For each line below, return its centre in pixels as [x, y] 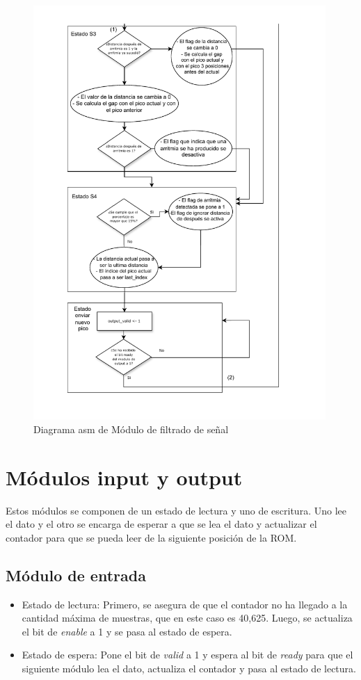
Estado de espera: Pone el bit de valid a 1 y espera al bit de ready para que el [187, 655]
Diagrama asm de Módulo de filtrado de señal [131, 429]
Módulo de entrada [76, 575]
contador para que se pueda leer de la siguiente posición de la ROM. [151, 537]
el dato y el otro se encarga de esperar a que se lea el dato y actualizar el [161, 524]
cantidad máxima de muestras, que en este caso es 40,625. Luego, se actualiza [187, 618]
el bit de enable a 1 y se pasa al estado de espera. [127, 631]
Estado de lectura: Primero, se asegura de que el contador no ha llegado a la [185, 604]
